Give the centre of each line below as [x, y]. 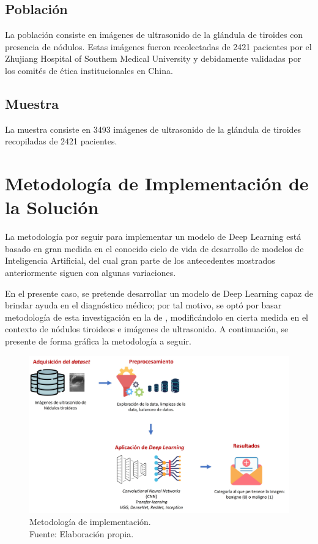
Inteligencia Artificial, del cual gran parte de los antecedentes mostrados [140, 260]
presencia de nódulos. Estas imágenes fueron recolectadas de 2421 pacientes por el [158, 46]
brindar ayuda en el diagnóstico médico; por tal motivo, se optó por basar [143, 305]
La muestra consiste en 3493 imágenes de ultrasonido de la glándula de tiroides [153, 129]
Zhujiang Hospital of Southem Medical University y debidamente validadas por [153, 58]
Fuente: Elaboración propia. [82, 533]
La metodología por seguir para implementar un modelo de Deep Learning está [153, 237]
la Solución [52, 207]
